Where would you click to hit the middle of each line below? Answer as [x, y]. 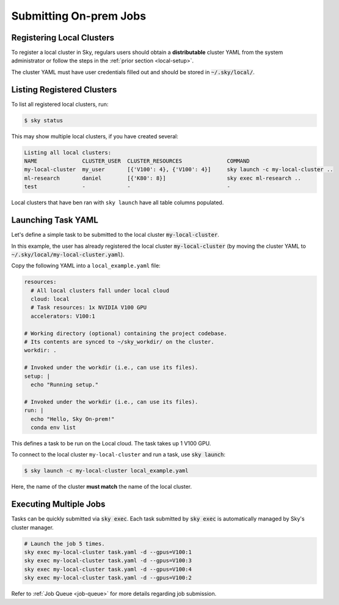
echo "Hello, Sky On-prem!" [73, 419]
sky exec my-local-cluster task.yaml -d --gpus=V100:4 [108, 569]
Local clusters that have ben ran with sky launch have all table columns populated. [118, 202]
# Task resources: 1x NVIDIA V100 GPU [89, 308]
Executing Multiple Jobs [58, 504]
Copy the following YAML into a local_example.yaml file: [86, 265]
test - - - [127, 187]
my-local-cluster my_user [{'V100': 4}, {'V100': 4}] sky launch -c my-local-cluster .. [179, 169]
